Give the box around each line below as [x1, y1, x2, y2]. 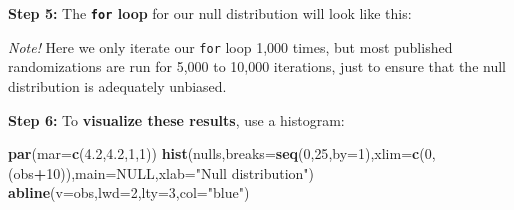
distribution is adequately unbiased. [8, 75, 227, 96]
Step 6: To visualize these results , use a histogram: [8, 109, 345, 130]
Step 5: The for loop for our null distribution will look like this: [8, 3, 412, 23]
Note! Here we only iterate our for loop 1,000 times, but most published [8, 36, 453, 57]
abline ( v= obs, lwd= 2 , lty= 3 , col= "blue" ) [8, 182, 250, 203]
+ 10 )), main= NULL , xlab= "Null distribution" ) [33, 162, 315, 183]
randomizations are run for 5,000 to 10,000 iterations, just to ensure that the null [8, 56, 506, 77]
